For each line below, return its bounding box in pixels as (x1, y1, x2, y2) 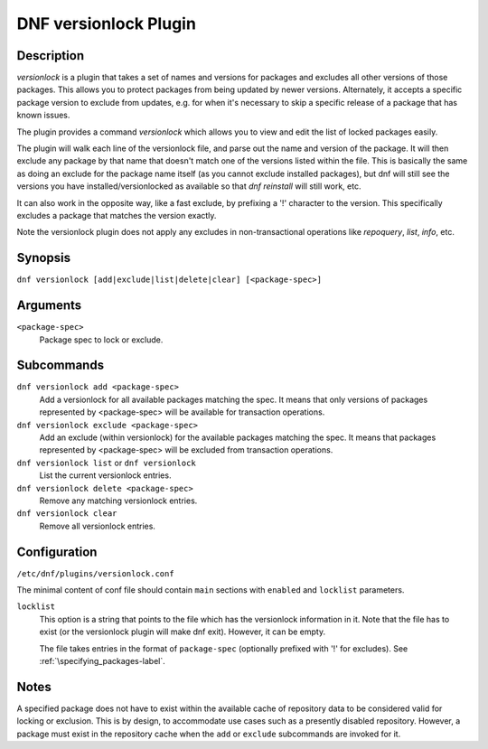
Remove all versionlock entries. (39, 520, 155, 531)
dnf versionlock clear (16, 509, 117, 519)
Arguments (16, 298, 82, 314)
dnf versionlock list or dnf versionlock (16, 457, 196, 468)
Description (16, 48, 85, 63)
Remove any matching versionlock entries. (39, 495, 198, 506)
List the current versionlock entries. (39, 470, 172, 481)
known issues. (16, 109, 70, 121)
